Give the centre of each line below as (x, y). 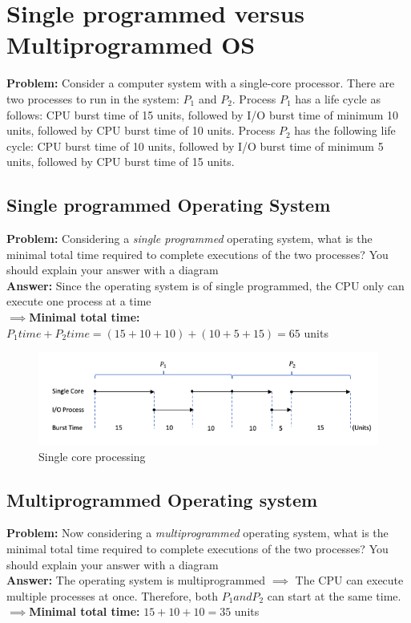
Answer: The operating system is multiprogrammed (136, 580)
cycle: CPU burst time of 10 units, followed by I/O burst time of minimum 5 (195, 146)
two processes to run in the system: (93, 98)
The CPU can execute (349, 580)
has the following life (345, 130)
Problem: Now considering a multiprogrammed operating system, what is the (197, 533)
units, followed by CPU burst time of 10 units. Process (141, 130)
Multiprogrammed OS (131, 44)
